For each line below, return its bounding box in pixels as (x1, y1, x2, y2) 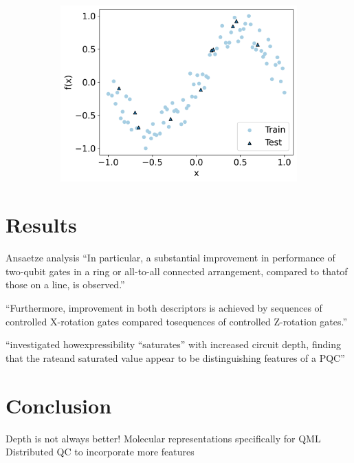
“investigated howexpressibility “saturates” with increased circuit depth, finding (5, 337, 341, 352)
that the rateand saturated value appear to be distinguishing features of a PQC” (5, 350, 345, 365)
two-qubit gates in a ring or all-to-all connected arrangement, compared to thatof (5, 263, 348, 278)
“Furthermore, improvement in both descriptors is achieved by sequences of (5, 301, 322, 315)
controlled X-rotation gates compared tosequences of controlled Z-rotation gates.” (5, 314, 348, 328)
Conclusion (5, 391, 112, 419)
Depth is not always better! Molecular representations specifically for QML (5, 431, 321, 445)
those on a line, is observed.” (5, 277, 125, 292)
